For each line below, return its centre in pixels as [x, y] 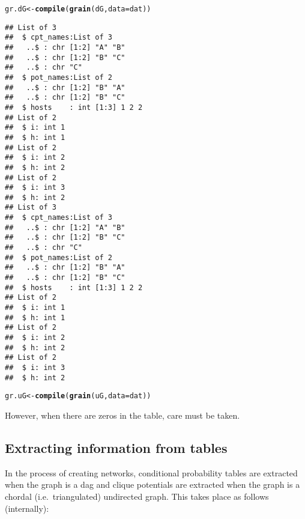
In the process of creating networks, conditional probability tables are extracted [151, 472]
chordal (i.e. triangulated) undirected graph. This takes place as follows [137, 496]
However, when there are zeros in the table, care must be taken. [122, 415]
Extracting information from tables [116, 447]
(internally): [27, 508]
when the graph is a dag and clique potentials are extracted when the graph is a [152, 484]
